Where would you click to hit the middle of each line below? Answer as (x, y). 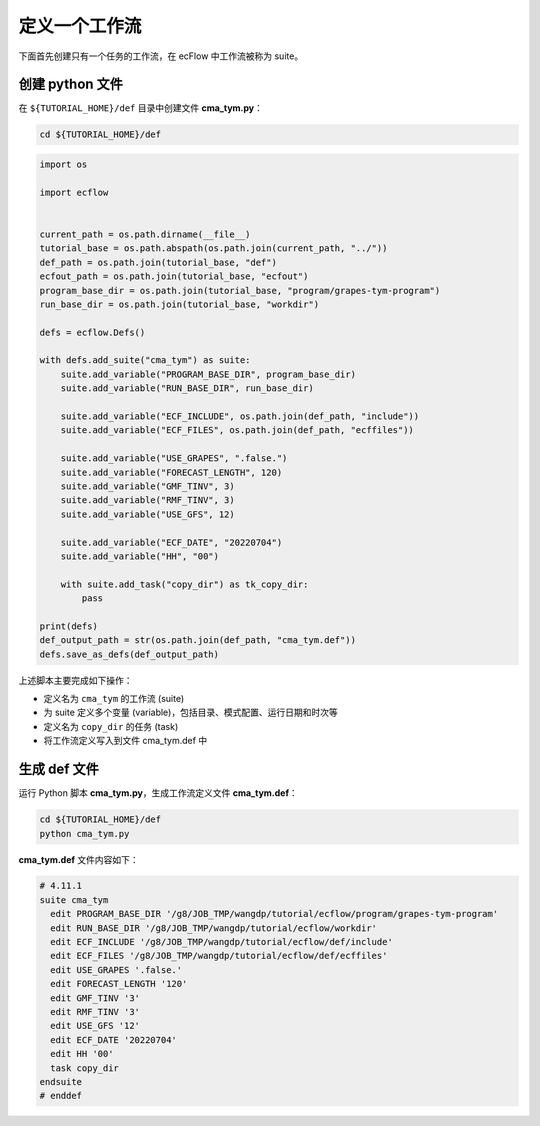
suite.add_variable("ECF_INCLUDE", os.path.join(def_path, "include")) (240, 416)
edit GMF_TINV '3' (95, 998)
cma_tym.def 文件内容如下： (78, 859)
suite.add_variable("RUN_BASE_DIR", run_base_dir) (187, 388)
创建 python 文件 (71, 84)
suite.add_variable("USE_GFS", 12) (147, 514)
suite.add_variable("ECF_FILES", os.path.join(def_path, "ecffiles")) (237, 430)
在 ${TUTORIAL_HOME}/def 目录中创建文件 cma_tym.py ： (141, 108)
